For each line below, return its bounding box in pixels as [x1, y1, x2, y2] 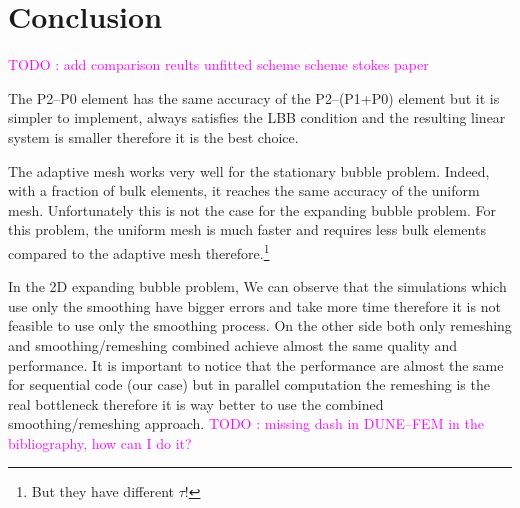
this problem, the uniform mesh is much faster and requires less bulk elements [8, 219, 486, 240]
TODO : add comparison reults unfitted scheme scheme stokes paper [8, 54, 429, 75]
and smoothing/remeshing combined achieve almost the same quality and [8, 334, 458, 355]
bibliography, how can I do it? [8, 432, 192, 453]
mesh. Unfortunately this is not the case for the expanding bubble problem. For [8, 199, 496, 220]
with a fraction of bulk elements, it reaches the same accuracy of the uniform [8, 180, 480, 201]
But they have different [31, 481, 174, 502]
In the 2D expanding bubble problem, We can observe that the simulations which [8, 276, 507, 297]
